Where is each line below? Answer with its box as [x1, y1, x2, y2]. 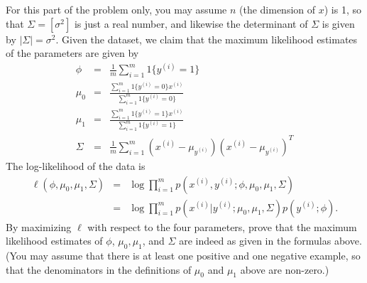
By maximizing [6, 219, 72, 234]
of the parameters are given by [6, 46, 139, 60]
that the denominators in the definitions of [6, 262, 192, 277]
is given [322, 16, 355, 31]
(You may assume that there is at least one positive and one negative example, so [6, 248, 361, 262]
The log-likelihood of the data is [6, 158, 146, 173]
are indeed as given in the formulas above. [179, 233, 362, 248]
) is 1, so [324, 2, 361, 16]
